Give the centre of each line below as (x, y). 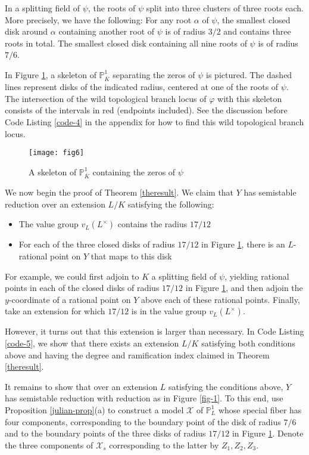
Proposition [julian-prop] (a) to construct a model (94, 409)
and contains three (257, 31)
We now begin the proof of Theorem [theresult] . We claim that (119, 192)
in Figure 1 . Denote (268, 433)
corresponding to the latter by (164, 445)
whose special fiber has (260, 409)
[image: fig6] (57, 153)
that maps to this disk (131, 256)
